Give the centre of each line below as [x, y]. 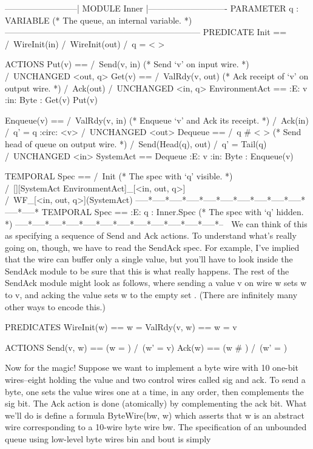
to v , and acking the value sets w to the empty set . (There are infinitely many [151, 295]
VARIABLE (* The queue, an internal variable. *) [99, 20]
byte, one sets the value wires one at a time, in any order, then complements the [154, 391]
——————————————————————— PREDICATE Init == [146, 32]
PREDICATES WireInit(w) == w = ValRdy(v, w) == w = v [121, 327]
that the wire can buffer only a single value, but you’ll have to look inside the [149, 259]
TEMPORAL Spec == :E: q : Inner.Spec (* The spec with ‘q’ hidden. [173, 211]
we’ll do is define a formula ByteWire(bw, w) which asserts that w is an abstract [155, 415]
